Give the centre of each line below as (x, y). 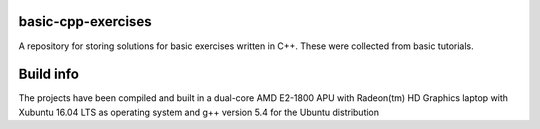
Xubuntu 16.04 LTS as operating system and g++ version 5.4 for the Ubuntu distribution (199, 112)
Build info (49, 74)
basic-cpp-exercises (85, 21)
